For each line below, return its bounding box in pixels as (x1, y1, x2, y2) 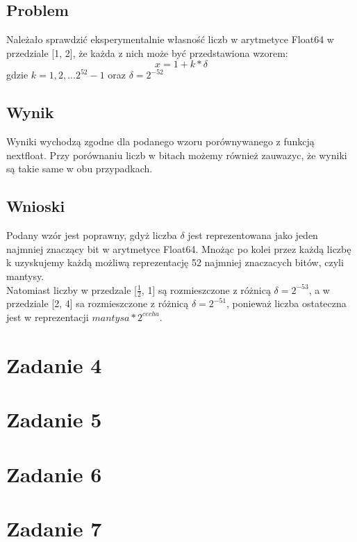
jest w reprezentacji (6, 309, 89, 324)
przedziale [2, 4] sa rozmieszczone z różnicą (6, 296, 189, 311)
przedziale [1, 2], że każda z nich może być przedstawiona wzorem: (6, 45, 288, 60)
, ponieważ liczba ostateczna (226, 296, 347, 311)
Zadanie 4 (6, 350, 102, 379)
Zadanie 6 (6, 459, 102, 488)
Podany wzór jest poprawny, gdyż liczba (6, 228, 177, 243)
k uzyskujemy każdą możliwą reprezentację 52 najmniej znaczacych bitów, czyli (6, 255, 344, 270)
